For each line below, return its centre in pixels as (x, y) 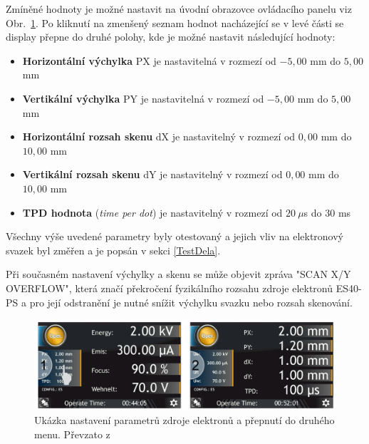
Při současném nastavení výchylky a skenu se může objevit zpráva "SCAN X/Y (178, 274)
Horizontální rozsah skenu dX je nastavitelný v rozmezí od (159, 136)
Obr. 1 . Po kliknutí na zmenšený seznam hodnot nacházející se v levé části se (175, 22)
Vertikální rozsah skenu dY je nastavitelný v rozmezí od (152, 174)
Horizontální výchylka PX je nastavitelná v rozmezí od (149, 60)
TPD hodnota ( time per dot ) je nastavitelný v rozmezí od (152, 212)
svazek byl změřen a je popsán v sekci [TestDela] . (113, 250)
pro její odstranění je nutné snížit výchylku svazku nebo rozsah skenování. (191, 302)
